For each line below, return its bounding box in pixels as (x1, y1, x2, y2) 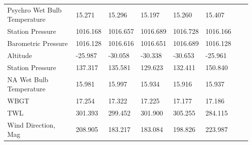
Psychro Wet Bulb (7, 4, 62, 14)
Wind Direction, (7, 119, 56, 130)
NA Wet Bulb (7, 74, 48, 84)
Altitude (7, 50, 32, 60)
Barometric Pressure (7, 38, 68, 48)
